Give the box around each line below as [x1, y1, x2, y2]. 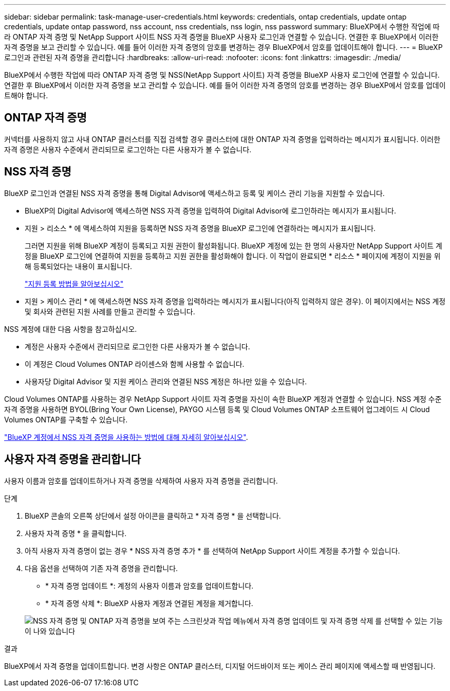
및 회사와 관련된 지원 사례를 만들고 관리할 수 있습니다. [25, 307, 195, 316]
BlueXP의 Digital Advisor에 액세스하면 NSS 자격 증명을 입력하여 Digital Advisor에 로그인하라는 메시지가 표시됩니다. [25, 206, 397, 215]
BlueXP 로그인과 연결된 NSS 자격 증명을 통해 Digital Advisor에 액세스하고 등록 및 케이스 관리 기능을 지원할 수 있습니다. [4, 188, 385, 198]
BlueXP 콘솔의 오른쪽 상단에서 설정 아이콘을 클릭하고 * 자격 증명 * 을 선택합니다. [25, 511, 281, 520]
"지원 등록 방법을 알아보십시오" [25, 279, 124, 288]
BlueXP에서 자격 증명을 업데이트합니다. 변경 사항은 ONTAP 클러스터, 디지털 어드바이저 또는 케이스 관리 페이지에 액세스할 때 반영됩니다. [4, 661, 436, 670]
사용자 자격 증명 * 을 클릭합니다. [25, 528, 127, 538]
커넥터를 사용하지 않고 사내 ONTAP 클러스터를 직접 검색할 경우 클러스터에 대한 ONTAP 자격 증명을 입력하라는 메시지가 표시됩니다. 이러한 [4, 134, 441, 144]
